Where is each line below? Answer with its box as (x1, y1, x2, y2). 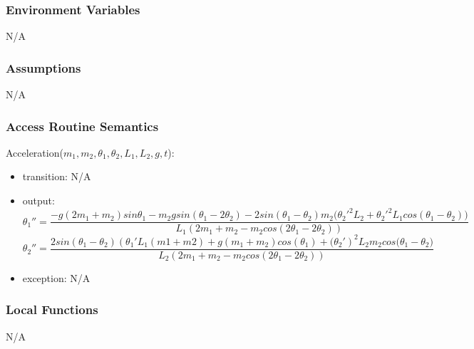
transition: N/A (22, 169, 91, 184)
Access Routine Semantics (6, 117, 159, 135)
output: (22, 193, 55, 208)
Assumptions (6, 58, 81, 76)
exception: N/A (22, 270, 91, 285)
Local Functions (6, 301, 98, 318)
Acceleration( (6, 145, 63, 160)
